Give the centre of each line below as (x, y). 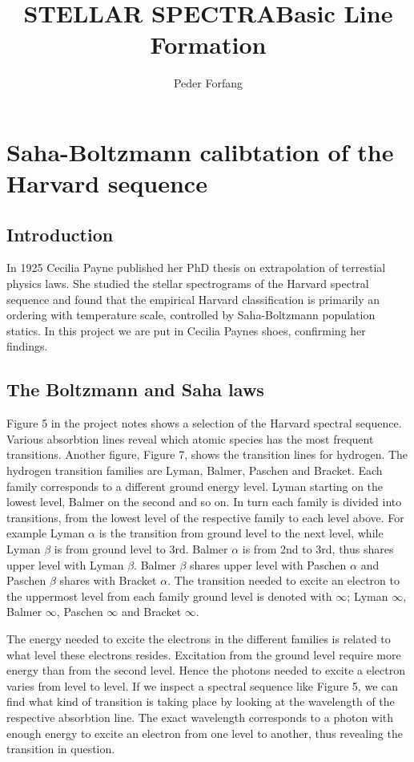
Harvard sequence (107, 183)
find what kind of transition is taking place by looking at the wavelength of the (201, 701)
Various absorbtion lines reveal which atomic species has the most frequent (190, 438)
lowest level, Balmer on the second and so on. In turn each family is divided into (204, 502)
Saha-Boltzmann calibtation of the (200, 151)
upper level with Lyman (65, 564)
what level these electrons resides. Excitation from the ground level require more (204, 654)
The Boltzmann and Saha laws (135, 389)
